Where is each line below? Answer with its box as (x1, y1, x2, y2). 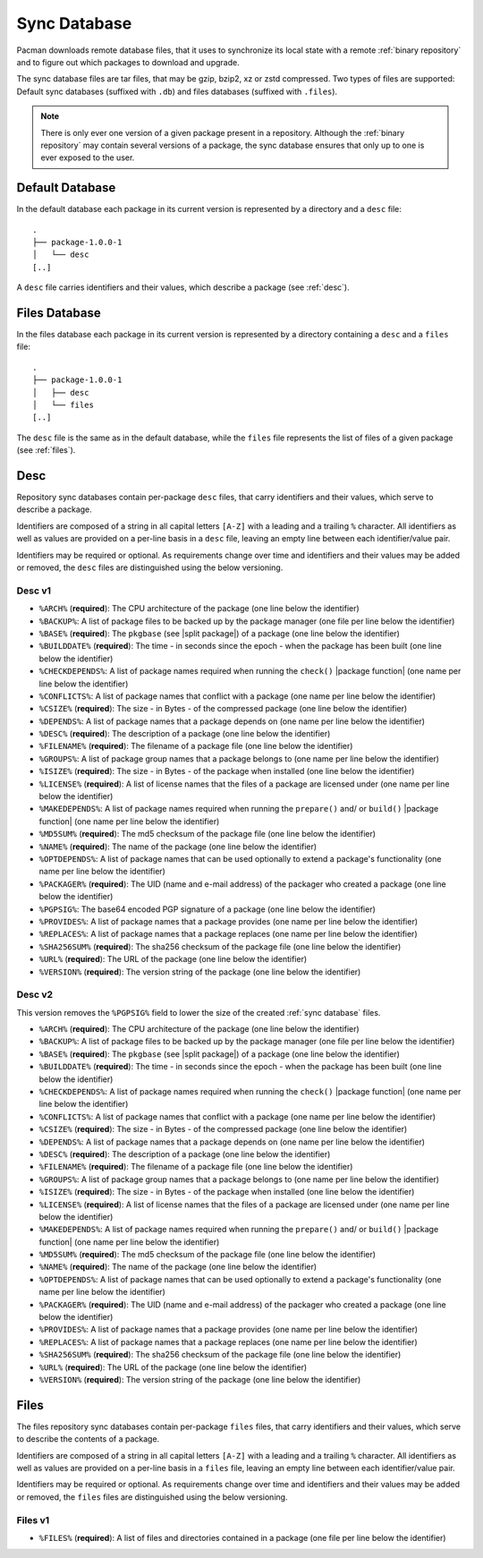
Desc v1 (16, 584, 52, 597)
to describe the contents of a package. (16, 1434, 160, 1444)
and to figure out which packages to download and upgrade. (16, 56, 241, 67)
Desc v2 (16, 989, 54, 1001)
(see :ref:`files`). (16, 445, 76, 455)
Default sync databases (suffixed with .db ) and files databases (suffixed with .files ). (16, 86, 338, 97)
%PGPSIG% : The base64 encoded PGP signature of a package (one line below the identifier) (38, 904, 376, 915)
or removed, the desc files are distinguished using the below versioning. (16, 562, 284, 573)
